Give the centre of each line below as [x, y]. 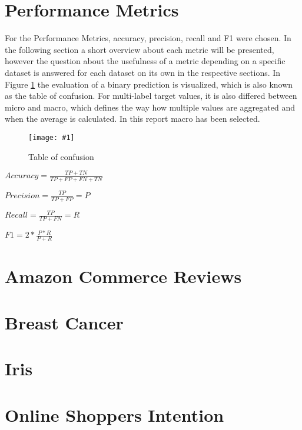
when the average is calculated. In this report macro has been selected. [132, 119]
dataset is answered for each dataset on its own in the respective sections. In [143, 72]
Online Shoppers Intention [115, 414]
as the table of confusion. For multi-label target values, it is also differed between [151, 96]
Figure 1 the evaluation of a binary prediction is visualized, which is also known [149, 84]
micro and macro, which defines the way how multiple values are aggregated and [150, 107]
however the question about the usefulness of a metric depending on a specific [145, 61]
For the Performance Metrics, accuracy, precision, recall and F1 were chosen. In [148, 38]
